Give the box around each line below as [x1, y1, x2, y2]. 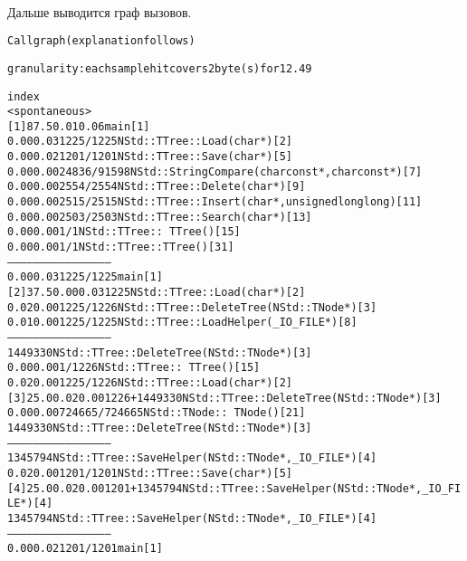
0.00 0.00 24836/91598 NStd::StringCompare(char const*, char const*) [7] [7, 165, 423, 178]
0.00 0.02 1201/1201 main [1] [7, 542, 163, 556]
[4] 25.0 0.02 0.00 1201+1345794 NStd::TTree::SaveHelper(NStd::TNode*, [7, 481, 423, 495]
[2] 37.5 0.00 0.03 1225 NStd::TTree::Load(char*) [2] [7, 286, 306, 300]
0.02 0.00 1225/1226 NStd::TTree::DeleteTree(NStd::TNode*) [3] [7, 300, 377, 314]
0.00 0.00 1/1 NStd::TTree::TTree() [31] [7, 241, 234, 254]
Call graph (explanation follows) [7, 34, 195, 48]
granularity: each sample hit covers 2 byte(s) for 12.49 [7, 62, 312, 75]
